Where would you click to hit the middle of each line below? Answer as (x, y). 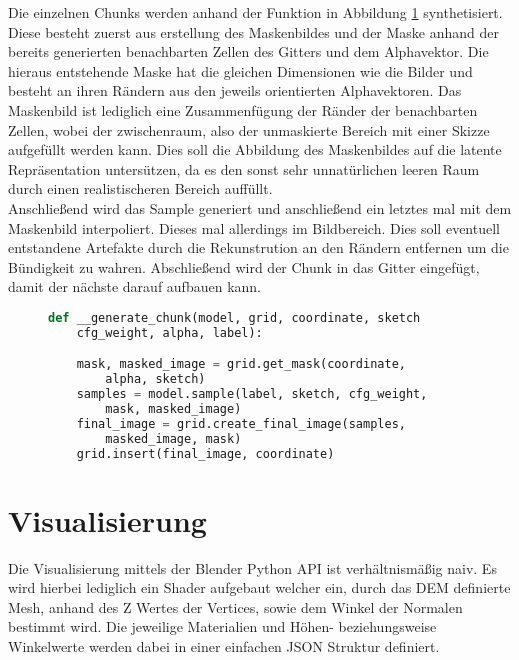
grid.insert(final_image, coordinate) (205, 453)
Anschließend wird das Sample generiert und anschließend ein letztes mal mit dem (260, 207)
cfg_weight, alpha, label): (169, 332)
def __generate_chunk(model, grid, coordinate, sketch (234, 317)
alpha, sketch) (155, 379)
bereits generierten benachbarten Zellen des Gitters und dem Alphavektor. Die (248, 51)
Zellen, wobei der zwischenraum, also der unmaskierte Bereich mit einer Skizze (249, 129)
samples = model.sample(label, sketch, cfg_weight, (252, 394)
